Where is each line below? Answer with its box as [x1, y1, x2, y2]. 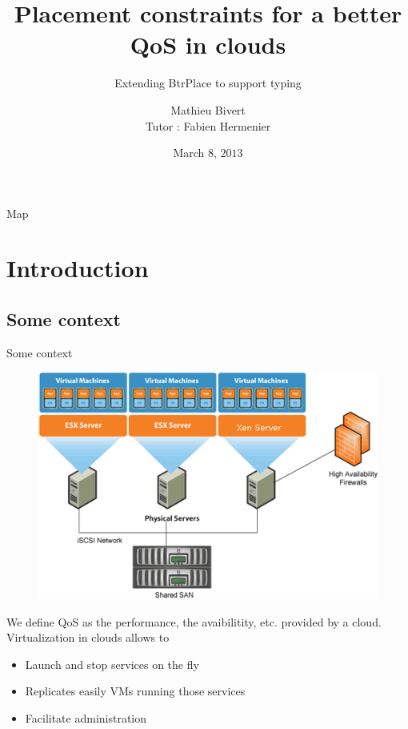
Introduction [6, 252, 149, 284]
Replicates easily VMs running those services [25, 683, 246, 699]
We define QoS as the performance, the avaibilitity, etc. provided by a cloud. [6, 613, 382, 630]
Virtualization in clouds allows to [6, 629, 170, 646]
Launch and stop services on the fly [25, 655, 199, 672]
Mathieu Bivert [170, 101, 246, 118]
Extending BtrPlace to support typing [114, 75, 302, 91]
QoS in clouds [130, 28, 286, 61]
